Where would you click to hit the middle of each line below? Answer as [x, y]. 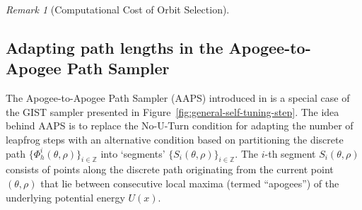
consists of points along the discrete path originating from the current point [170, 169]
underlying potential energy [65, 197]
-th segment [290, 153]
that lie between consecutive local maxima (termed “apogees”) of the [190, 183]
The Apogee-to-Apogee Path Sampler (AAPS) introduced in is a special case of [178, 98]
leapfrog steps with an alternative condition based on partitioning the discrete [175, 139]
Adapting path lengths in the [115, 47]
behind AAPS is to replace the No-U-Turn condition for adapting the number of [180, 126]
